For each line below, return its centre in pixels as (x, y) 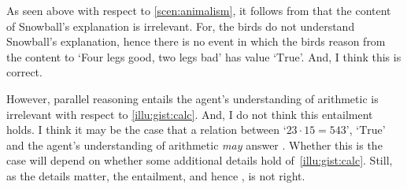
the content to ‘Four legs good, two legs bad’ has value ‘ (142, 56)
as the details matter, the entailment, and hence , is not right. (156, 175)
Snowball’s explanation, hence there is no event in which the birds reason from (196, 41)
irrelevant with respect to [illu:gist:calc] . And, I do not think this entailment (190, 114)
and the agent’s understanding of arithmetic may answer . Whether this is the (194, 145)
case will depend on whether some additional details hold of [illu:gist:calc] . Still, (200, 160)
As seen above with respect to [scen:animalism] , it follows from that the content (199, 10)
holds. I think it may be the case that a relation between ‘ (146, 130)
